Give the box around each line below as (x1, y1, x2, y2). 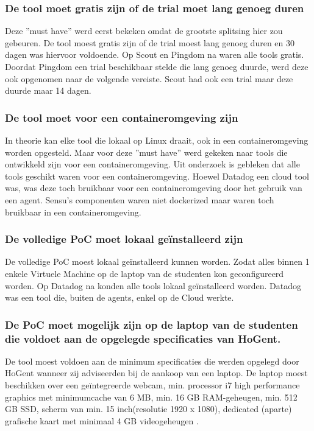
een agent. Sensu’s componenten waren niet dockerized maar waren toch (5, 193, 274, 206)
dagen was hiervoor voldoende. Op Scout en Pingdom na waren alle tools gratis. (5, 48, 304, 61)
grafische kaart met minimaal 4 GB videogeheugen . (5, 414, 199, 427)
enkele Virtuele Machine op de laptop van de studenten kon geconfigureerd (5, 267, 284, 279)
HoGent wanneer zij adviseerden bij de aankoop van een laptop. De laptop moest (5, 366, 308, 379)
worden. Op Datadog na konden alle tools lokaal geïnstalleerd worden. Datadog (5, 279, 302, 292)
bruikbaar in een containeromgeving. (5, 205, 141, 218)
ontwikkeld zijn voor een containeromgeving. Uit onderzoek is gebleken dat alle (5, 158, 300, 170)
